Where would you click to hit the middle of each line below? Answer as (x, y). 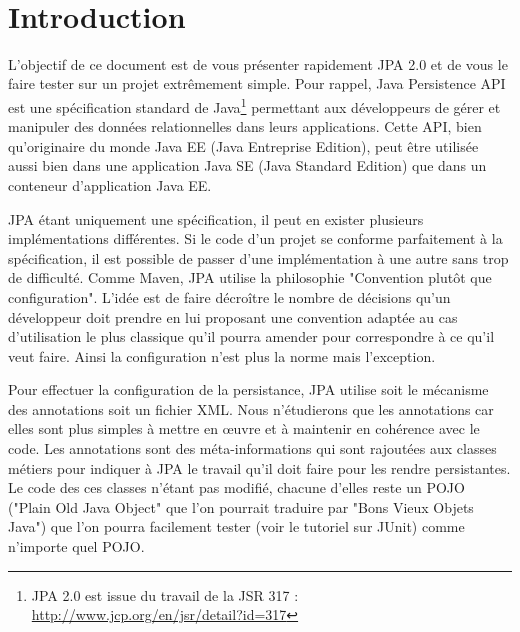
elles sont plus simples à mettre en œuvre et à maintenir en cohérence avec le (244, 428)
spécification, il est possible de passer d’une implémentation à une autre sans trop (258, 257)
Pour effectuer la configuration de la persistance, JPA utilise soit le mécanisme (248, 389)
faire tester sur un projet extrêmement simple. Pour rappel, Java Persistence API (257, 83)
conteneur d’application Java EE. (110, 184)
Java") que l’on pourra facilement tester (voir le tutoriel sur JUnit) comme (236, 526)
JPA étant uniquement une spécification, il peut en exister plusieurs (216, 218)
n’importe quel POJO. (76, 546)
